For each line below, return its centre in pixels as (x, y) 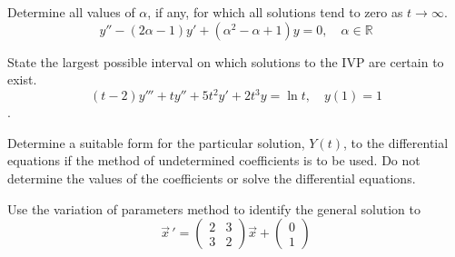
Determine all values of (71, 12)
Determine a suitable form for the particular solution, (156, 142)
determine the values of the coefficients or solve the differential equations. (212, 178)
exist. (22, 79)
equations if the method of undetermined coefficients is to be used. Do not (214, 160)
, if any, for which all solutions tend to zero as (275, 12)
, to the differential (396, 142)
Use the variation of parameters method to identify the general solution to (214, 208)
